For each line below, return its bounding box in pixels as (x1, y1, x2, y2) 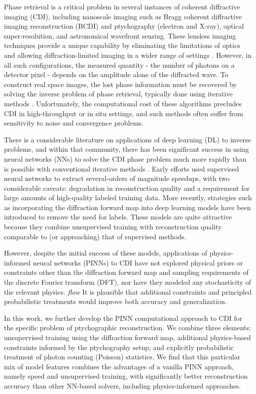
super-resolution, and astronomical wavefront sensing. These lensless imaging (4, 30, 236, 41)
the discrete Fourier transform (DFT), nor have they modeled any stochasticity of (4, 277, 251, 287)
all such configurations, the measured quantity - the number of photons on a (4, 59, 235, 70)
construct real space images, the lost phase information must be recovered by (4, 79, 237, 89)
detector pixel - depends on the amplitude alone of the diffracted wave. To (4, 69, 228, 80)
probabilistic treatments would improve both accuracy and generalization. (4, 296, 227, 306)
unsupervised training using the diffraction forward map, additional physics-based (4, 332, 251, 342)
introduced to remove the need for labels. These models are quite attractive (4, 212, 232, 222)
